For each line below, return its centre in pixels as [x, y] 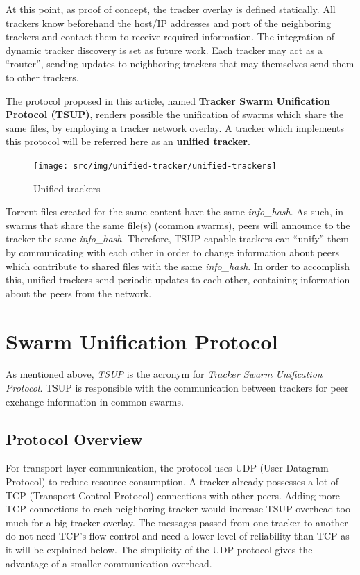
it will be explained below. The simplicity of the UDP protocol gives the [159, 550]
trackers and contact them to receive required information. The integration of [170, 36]
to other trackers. [42, 77]
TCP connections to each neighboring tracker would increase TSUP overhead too [178, 509]
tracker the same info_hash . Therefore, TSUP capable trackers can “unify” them [177, 239]
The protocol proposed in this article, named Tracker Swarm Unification [168, 100]
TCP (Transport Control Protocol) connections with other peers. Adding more [173, 495]
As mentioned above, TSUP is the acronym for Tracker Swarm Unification [164, 374]
